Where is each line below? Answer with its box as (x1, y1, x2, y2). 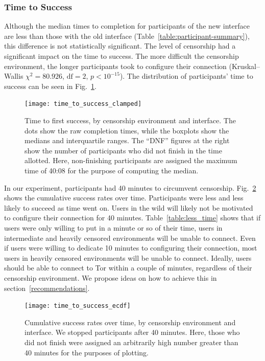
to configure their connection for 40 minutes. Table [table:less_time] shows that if (4, 212, 261, 223)
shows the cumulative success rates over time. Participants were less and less (4, 192, 244, 203)
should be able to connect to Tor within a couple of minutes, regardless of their (4, 262, 252, 273)
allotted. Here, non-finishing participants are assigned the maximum (25, 155, 237, 166)
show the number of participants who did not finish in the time (25, 145, 222, 155)
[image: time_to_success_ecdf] (25, 302, 131, 310)
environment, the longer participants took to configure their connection (4, 60, 227, 71)
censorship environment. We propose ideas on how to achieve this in (4, 272, 217, 283)
